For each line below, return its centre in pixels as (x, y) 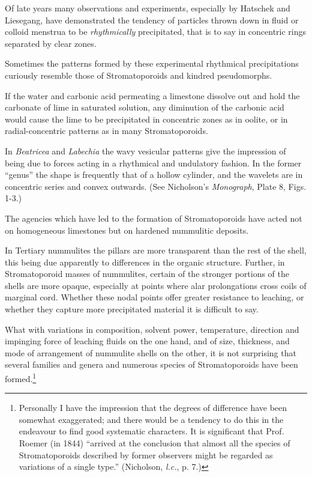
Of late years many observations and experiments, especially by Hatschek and (148, 8)
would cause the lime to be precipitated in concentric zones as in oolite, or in (146, 119)
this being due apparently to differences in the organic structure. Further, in (145, 262)
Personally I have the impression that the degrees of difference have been (153, 408)
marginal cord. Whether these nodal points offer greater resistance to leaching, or (154, 297)
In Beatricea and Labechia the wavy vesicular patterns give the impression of (145, 150)
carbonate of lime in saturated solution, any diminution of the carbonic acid (145, 107)
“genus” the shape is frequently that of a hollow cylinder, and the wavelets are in (154, 175)
